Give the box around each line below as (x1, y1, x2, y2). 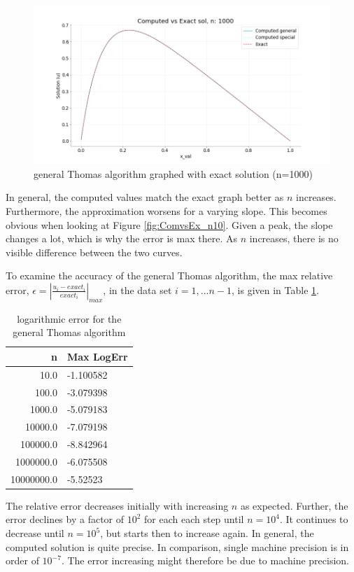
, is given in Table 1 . (232, 282, 319, 297)
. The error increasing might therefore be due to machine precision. (61, 553, 349, 568)
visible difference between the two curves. (6, 244, 183, 259)
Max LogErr (66, 349, 128, 363)
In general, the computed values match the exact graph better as (6, 190, 284, 204)
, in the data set (103, 282, 172, 297)
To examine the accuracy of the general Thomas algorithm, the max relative (6, 268, 333, 283)
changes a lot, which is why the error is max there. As (6, 231, 237, 246)
